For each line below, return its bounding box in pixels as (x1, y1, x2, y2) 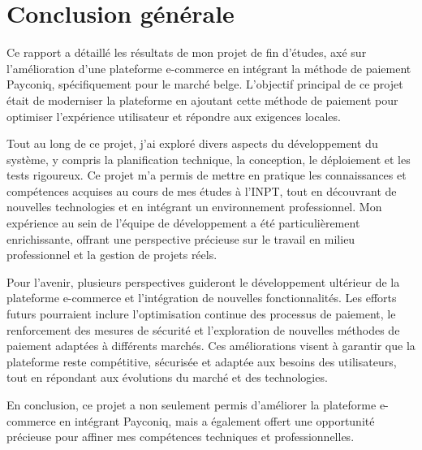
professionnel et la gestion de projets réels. (6, 246, 217, 263)
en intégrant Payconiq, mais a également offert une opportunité (59, 412, 375, 429)
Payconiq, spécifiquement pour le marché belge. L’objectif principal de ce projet (6, 76, 403, 93)
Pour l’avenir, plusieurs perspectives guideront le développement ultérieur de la (6, 273, 400, 290)
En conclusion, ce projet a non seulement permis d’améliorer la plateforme (6, 396, 377, 413)
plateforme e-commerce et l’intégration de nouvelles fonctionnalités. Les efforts (6, 289, 397, 306)
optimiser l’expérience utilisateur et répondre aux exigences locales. (6, 107, 341, 124)
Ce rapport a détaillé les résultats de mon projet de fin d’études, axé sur (6, 44, 367, 61)
